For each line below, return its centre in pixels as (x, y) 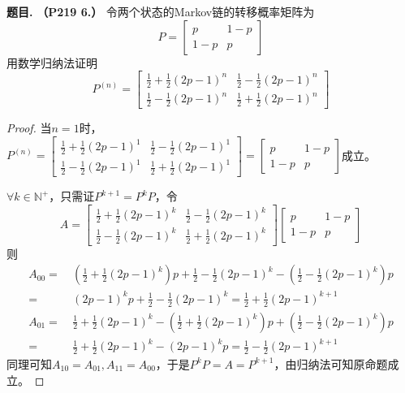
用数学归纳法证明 (52, 62)
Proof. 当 (29, 127)
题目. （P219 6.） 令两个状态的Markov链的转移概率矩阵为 (161, 11)
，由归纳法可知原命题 (331, 363)
